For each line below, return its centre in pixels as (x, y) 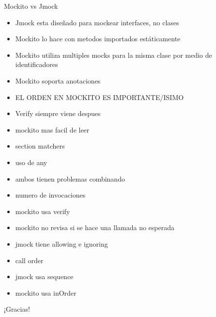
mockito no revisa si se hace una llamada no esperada (95, 227)
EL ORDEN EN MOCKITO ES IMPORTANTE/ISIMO (100, 97)
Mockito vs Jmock (31, 6)
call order (29, 260)
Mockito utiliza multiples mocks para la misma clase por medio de (114, 55)
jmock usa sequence (44, 276)
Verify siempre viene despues (58, 113)
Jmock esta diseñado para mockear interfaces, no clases (97, 22)
